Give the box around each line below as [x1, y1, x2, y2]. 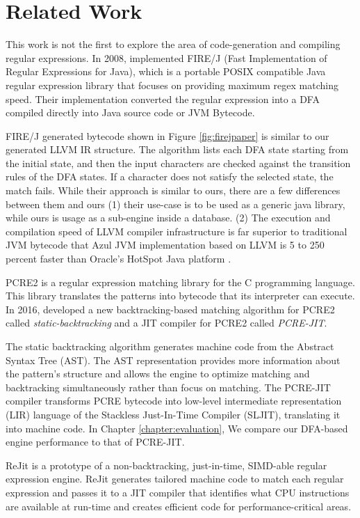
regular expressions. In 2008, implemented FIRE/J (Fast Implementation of [6, 50, 327, 65]
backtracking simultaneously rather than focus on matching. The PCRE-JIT [6, 379, 331, 394]
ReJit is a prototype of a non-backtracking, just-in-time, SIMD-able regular [6, 457, 327, 472]
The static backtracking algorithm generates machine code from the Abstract [6, 339, 334, 353]
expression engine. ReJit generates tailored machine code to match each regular [6, 471, 344, 486]
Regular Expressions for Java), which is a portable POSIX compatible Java [6, 64, 326, 79]
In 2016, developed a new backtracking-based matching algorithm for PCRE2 [6, 301, 335, 316]
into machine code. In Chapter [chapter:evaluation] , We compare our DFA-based [6, 421, 348, 435]
